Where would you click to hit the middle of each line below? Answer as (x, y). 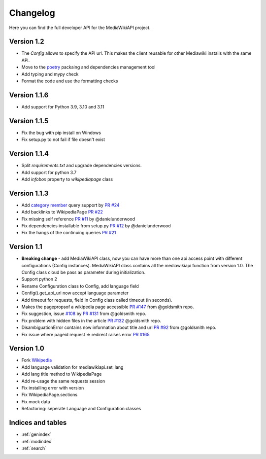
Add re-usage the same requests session (63, 381)
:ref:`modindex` (37, 441)
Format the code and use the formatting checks (70, 81)
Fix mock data (36, 401)
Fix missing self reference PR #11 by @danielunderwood (78, 219)
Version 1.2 (27, 42)
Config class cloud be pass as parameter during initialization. (83, 272)
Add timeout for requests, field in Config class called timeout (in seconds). (97, 300)
